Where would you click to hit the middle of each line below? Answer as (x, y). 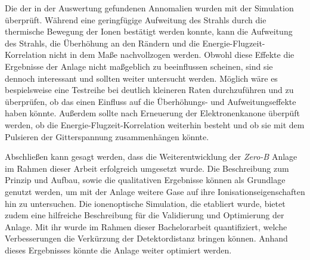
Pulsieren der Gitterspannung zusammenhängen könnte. (107, 136)
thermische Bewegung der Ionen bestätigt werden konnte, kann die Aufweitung (149, 31)
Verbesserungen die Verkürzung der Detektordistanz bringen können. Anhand (146, 238)
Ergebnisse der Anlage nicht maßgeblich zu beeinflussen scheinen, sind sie (139, 66)
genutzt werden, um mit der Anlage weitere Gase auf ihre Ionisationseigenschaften (155, 191)
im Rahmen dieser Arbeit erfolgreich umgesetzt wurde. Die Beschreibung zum (147, 168)
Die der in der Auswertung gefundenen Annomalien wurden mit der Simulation (149, 8)
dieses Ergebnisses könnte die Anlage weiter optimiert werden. (118, 250)
